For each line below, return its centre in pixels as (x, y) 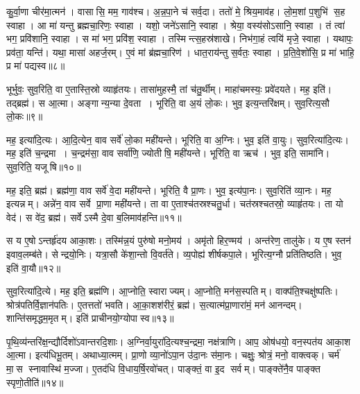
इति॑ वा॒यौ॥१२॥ (34, 267)
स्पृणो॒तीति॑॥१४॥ (35, 382)
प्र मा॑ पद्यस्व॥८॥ (36, 66)
